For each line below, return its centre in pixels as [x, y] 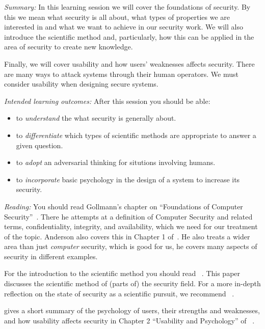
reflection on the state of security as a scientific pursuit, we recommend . [119, 293]
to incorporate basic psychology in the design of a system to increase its [128, 179]
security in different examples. [51, 256]
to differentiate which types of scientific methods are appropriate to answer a [136, 135]
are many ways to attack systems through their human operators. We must [121, 74]
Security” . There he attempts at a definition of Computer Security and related [128, 216]
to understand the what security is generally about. [96, 118]
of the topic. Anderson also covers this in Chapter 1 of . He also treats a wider [127, 236]
